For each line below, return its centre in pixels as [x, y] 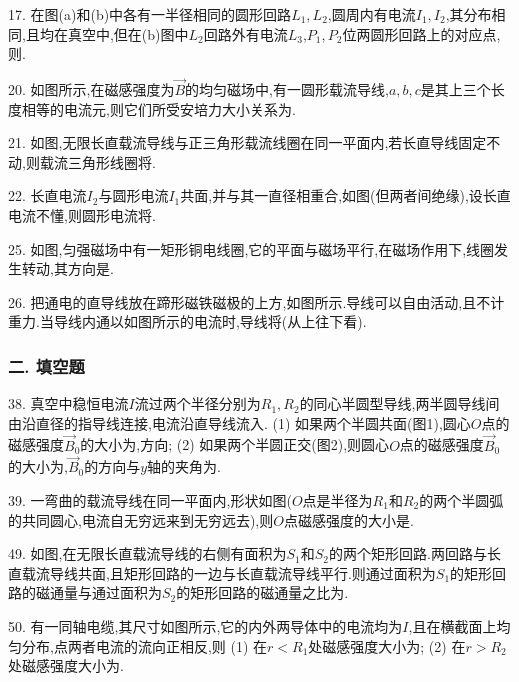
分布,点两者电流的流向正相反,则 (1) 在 [144, 645]
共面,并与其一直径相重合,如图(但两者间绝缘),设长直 [345, 195]
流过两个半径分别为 [197, 403]
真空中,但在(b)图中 [128, 33]
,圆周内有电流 [371, 14]
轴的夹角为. [184, 466]
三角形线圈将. [111, 161]
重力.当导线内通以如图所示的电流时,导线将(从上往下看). [187, 321]
